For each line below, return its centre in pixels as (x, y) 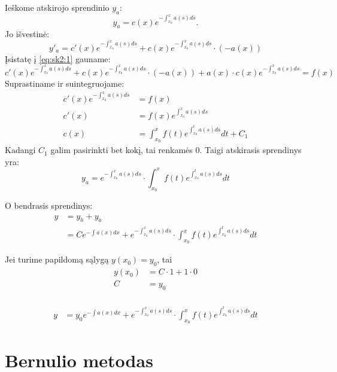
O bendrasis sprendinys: (49, 205)
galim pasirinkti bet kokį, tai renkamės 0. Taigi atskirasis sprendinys (176, 150)
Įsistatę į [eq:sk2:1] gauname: (58, 58)
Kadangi (20, 150)
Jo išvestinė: (27, 34)
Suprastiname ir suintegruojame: (65, 83)
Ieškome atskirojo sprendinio (57, 7)
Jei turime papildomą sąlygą (57, 259)
